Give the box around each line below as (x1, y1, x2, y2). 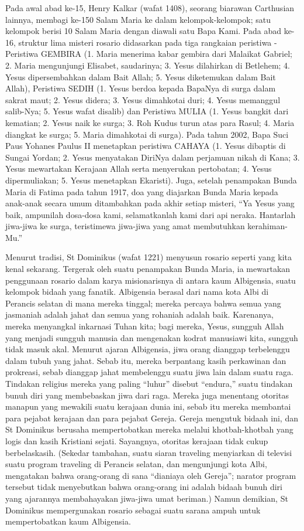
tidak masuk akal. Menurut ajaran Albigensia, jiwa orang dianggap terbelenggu (5, 343, 290, 355)
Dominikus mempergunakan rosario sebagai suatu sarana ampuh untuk (5, 503, 261, 516)
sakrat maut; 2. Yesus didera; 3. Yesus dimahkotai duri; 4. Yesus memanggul (5, 93, 281, 105)
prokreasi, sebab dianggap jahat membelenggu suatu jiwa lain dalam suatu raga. (5, 366, 293, 378)
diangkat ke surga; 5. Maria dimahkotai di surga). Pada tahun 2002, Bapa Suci (5, 128, 289, 140)
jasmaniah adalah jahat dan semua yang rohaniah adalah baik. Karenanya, (5, 308, 274, 321)
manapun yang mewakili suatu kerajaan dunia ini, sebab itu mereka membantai (5, 400, 291, 413)
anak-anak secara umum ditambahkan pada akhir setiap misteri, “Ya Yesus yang (5, 197, 295, 209)
